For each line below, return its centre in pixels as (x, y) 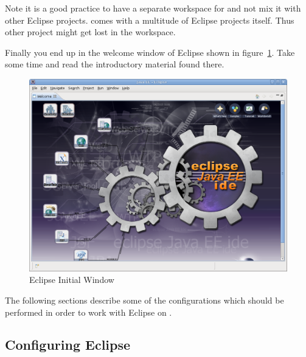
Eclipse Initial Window (72, 280)
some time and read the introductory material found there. (115, 64)
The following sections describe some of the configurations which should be (144, 300)
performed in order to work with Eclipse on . (89, 312)
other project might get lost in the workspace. (90, 32)
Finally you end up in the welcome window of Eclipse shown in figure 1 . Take (150, 52)
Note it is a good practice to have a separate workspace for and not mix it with (153, 8)
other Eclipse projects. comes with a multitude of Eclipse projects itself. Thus (150, 20)
